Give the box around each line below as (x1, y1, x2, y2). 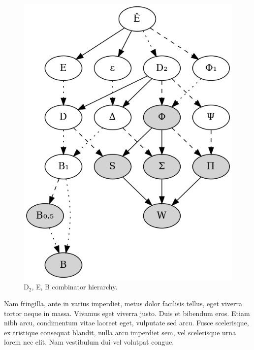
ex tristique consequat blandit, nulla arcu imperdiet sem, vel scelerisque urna (4, 327, 236, 337)
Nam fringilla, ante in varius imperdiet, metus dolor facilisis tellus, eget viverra (4, 298, 243, 309)
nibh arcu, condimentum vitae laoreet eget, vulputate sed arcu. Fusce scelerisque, (4, 318, 249, 328)
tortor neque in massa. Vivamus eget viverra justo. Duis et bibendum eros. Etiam (4, 308, 250, 318)
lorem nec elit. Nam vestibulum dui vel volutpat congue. (4, 337, 174, 347)
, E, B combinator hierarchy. (32, 282, 118, 292)
